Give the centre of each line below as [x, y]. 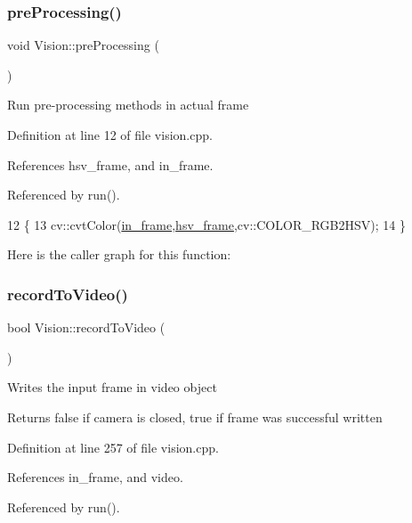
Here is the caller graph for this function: [119, 254]
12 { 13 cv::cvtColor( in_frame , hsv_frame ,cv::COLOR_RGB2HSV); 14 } [206, 224]
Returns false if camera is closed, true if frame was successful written [195, 417]
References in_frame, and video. [95, 477]
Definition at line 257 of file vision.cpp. [113, 447]
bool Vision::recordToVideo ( [86, 327]
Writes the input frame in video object [112, 387]
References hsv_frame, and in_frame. [110, 164]
